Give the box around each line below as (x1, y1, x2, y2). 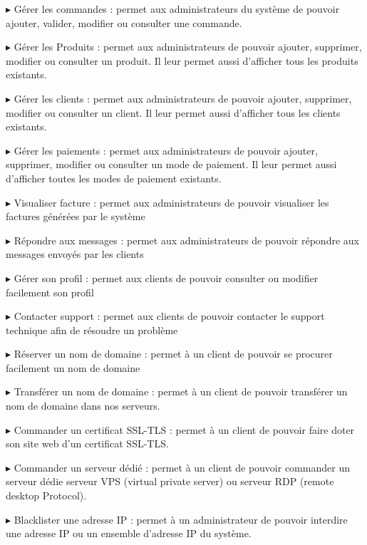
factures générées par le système (6, 209, 145, 224)
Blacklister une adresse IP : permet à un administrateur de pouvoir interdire (14, 512, 348, 526)
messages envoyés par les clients (6, 246, 144, 261)
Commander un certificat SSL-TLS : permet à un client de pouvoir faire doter (14, 422, 355, 437)
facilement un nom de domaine (6, 360, 140, 375)
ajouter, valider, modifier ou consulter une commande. (6, 15, 242, 30)
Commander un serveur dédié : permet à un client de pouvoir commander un (14, 460, 350, 474)
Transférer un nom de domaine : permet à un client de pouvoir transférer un (14, 384, 348, 399)
